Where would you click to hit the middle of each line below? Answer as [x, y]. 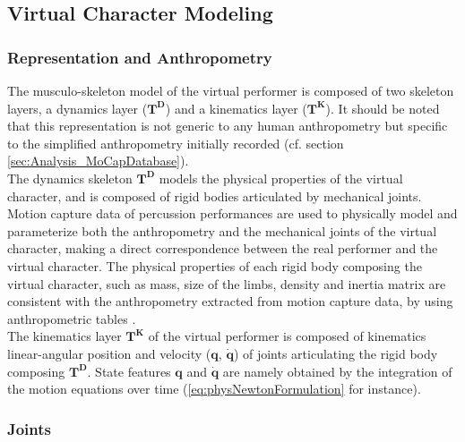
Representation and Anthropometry [140, 57]
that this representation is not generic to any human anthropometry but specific [228, 126]
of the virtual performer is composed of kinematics [287, 336]
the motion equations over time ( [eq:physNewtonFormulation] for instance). [214, 389]
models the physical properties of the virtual [281, 178]
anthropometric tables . [72, 318]
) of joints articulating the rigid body [336, 353]
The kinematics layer [65, 336]
